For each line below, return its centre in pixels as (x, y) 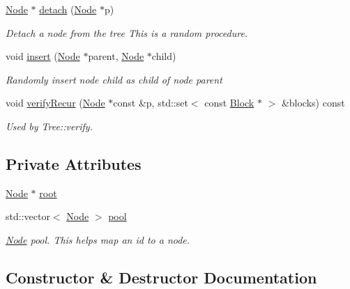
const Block (229, 103)
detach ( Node (68, 9)
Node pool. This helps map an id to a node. (98, 239)
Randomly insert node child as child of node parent (114, 79)
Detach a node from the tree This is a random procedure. (127, 32)
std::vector (28, 216)
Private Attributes (74, 163)
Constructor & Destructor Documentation (161, 277)
